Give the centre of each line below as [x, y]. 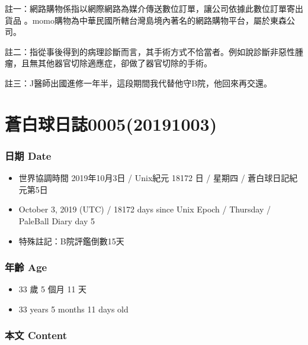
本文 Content [36, 335]
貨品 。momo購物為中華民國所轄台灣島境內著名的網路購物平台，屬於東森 [146, 20]
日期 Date [28, 155]
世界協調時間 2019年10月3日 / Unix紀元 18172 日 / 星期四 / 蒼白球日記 [154, 178]
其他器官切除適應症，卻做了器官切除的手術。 [125, 63]
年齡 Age [26, 267]
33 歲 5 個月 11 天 [53, 289]
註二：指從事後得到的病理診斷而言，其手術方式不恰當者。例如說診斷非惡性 [150, 51]
